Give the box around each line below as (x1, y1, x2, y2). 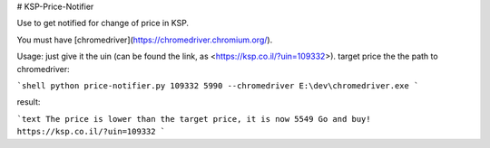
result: (16, 97, 41, 107)
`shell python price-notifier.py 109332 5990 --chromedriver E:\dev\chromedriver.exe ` (16, 80, 419, 90)
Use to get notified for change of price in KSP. (16, 18, 190, 29)
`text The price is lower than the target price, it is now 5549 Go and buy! (16, 114, 371, 124)
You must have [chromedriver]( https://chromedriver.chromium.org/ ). (16, 34, 273, 45)
